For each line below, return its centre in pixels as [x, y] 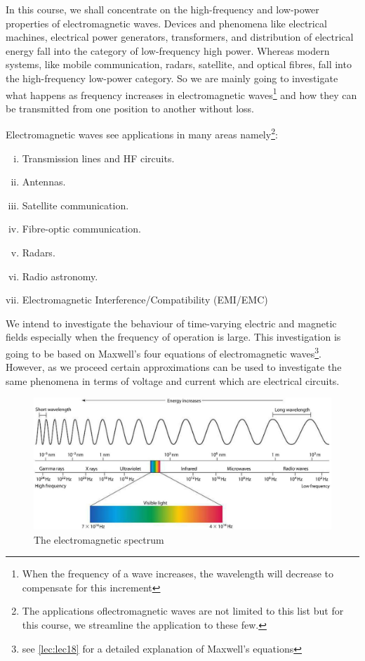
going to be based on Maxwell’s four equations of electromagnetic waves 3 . [164, 352]
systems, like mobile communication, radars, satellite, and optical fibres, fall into [179, 64]
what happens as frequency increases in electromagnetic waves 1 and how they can [181, 93]
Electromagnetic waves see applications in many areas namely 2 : [142, 133]
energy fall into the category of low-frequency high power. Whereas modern [168, 50]
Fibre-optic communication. [81, 229]
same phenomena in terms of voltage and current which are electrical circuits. [173, 380]
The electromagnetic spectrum [99, 539]
